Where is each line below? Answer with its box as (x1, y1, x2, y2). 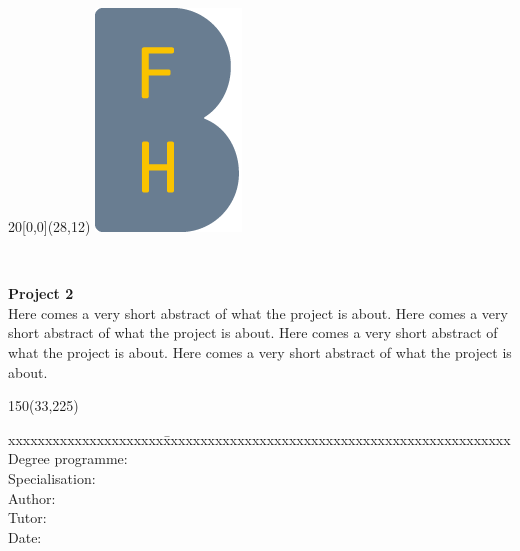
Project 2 (8, 283, 74, 304)
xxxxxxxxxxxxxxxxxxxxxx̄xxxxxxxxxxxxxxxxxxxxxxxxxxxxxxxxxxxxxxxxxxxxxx (8, 428, 511, 449)
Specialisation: (8, 467, 96, 488)
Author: (8, 487, 56, 508)
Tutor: (8, 507, 47, 528)
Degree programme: (8, 448, 128, 469)
